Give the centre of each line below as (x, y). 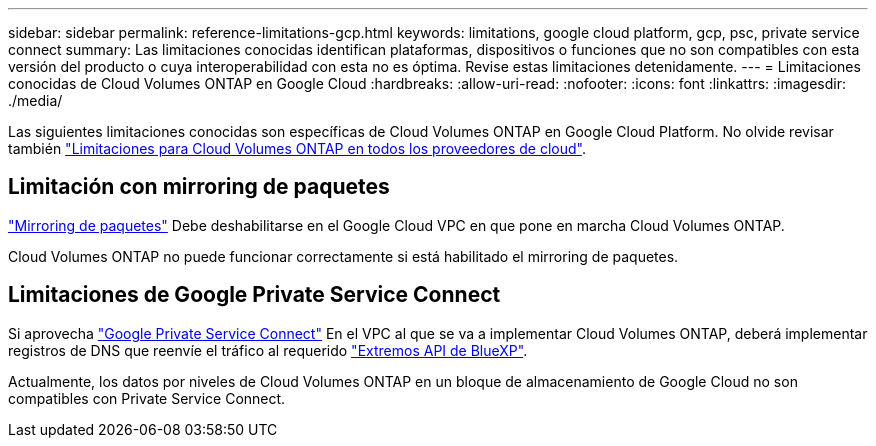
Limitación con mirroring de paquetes (199, 187)
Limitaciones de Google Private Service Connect (254, 295)
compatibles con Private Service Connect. (147, 398)
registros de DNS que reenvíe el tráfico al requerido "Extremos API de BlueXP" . (268, 350)
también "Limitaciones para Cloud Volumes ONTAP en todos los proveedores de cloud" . (297, 148)
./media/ (35, 100)
